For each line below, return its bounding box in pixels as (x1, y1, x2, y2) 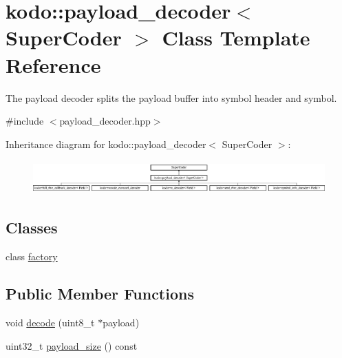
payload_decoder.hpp (59, 114, 151, 128)
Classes (6, 217, 58, 238)
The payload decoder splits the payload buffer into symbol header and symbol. (6, 90, 337, 105)
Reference (6, 50, 101, 78)
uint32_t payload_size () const (6, 338, 138, 352)
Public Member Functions (6, 283, 194, 304)
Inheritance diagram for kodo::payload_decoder (6, 136, 206, 151)
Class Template (162, 23, 310, 52)
